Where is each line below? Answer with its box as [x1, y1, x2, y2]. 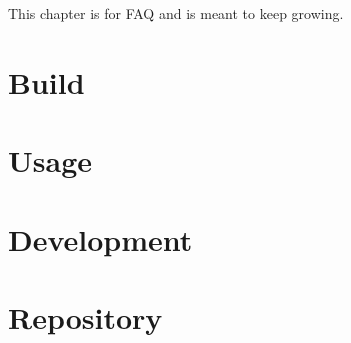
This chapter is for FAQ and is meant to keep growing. [8, 3, 344, 23]
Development [8, 218, 193, 259]
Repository [8, 296, 163, 337]
